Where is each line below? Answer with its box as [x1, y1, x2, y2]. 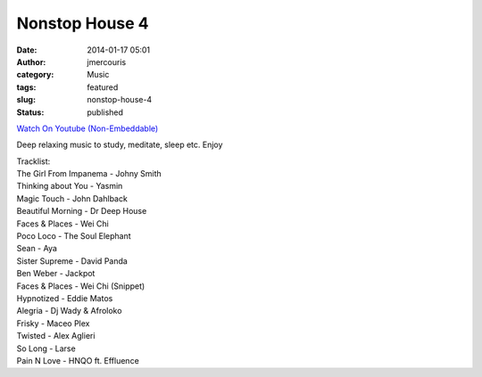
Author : [16, 56, 46, 67]
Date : [16, 45, 37, 55]
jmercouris [87, 56, 127, 67]
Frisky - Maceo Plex [16, 317, 90, 329]
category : [16, 70, 54, 80]
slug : [16, 94, 36, 105]
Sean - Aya [16, 243, 58, 254]
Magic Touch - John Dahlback [16, 193, 129, 204]
